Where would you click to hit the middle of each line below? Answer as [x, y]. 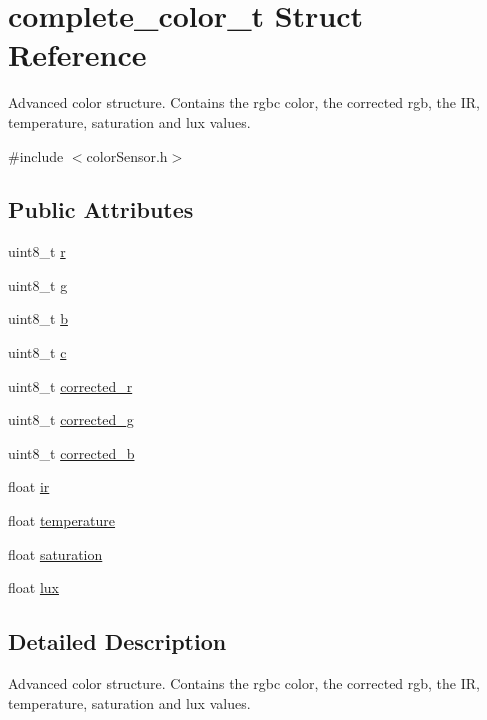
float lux [33, 587]
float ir [29, 486]
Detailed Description [117, 641]
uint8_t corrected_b [71, 452]
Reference [77, 54]
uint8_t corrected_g [71, 419]
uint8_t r [37, 251]
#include [36, 155]
